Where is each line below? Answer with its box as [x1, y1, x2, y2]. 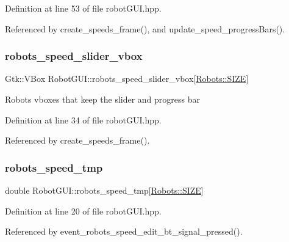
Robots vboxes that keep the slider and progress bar [5, 93, 201, 105]
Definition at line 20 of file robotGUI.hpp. [5, 204, 162, 217]
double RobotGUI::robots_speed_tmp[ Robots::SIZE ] [5, 184, 204, 196]
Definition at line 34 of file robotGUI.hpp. [5, 113, 162, 126]
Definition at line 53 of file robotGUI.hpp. [5, 2, 162, 14]
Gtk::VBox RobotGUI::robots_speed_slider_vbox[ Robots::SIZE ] [5, 72, 249, 85]
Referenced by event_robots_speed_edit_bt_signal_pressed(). [5, 225, 243, 238]
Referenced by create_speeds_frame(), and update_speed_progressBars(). [5, 22, 285, 35]
